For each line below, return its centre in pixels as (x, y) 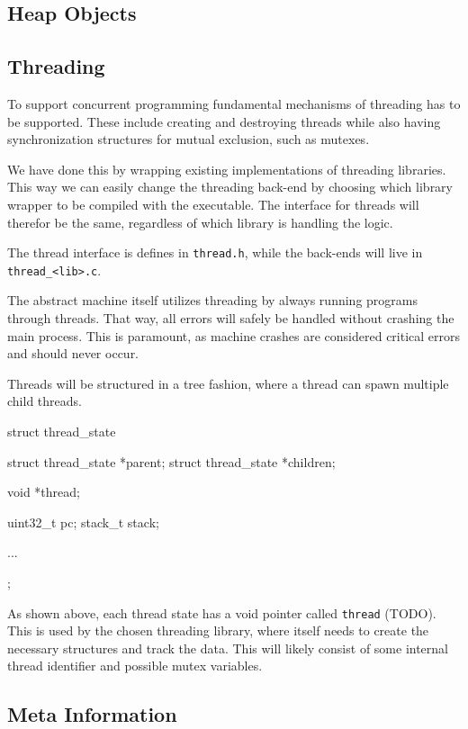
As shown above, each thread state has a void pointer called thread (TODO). (222, 612)
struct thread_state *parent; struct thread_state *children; (171, 461)
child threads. (45, 401)
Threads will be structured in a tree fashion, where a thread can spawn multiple (228, 383)
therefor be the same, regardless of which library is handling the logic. (200, 222)
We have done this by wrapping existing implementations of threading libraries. (227, 169)
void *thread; (44, 492)
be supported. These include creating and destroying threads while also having (224, 121)
